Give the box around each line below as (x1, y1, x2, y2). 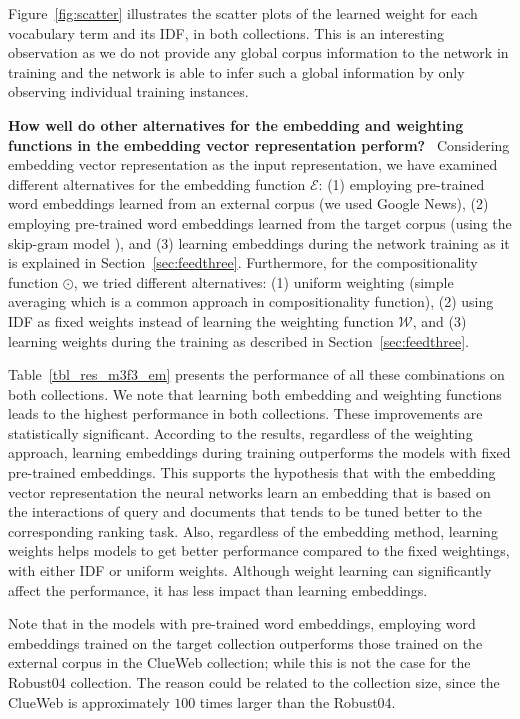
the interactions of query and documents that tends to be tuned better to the (8, 501, 483, 522)
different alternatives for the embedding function (8, 173, 306, 194)
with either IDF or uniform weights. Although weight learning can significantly (8, 560, 492, 581)
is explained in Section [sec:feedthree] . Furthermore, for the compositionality (8, 252, 478, 273)
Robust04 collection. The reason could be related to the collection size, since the (8, 672, 500, 692)
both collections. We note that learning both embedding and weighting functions (8, 383, 502, 404)
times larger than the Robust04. (199, 691, 396, 712)
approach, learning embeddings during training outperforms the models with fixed (8, 442, 511, 463)
